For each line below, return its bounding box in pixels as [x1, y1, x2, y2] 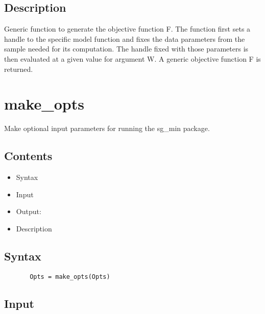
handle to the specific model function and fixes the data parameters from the [4, 33, 245, 44]
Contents [4, 148, 53, 164]
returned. [4, 63, 33, 74]
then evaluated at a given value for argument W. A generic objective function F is [4, 53, 261, 64]
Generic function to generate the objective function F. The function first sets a [4, 23, 251, 34]
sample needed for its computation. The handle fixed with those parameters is [4, 43, 249, 54]
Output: [16, 206, 41, 217]
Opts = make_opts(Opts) [30, 273, 110, 280]
